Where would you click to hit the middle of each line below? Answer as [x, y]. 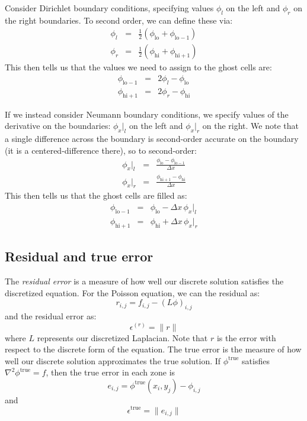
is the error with [246, 337]
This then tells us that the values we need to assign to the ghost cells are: [138, 67]
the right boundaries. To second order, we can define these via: [119, 20]
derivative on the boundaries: [58, 126]
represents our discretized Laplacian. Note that [122, 337]
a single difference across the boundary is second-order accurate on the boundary [152, 139]
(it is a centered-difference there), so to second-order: [101, 150]
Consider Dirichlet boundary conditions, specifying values [109, 8]
